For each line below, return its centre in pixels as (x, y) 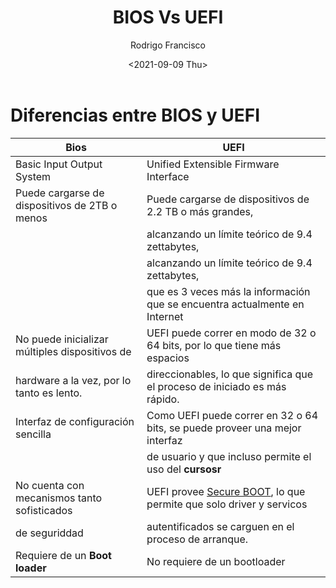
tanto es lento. (49, 393)
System (33, 176)
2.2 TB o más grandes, (200, 211)
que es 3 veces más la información (228, 291)
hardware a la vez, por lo (73, 380)
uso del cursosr (184, 469)
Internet (165, 316)
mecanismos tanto (59, 498)
